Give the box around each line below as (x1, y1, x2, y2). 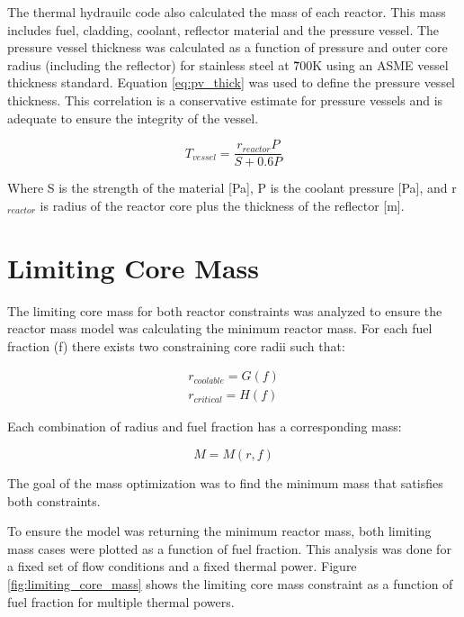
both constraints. (7, 491, 101, 510)
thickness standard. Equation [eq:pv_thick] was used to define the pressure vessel (7, 73, 456, 92)
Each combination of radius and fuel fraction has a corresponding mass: (7, 417, 402, 436)
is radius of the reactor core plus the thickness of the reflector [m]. (40, 195, 405, 214)
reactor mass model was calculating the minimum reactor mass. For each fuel (7, 319, 433, 338)
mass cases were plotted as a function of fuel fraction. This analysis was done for (7, 539, 451, 558)
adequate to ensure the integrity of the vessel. (7, 108, 259, 127)
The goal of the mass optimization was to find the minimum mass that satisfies (7, 473, 443, 492)
